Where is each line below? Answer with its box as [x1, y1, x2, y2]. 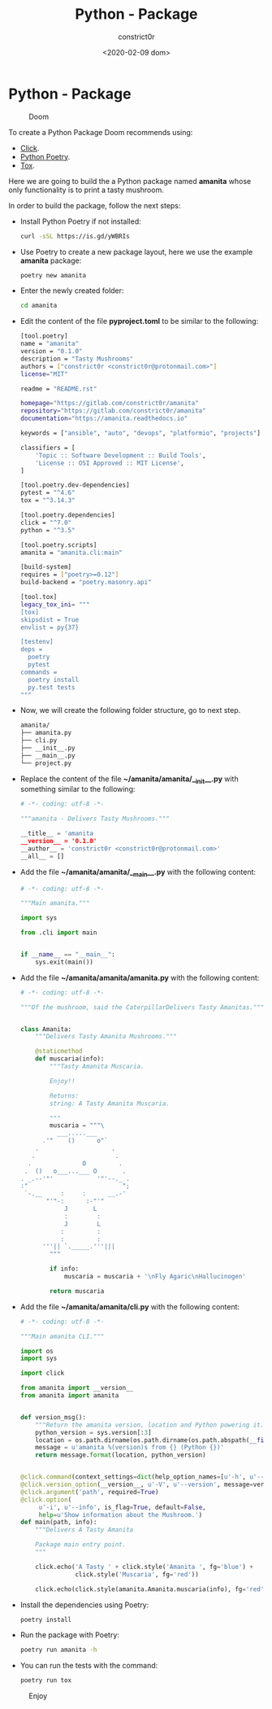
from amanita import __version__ [19, 1384, 134, 1392]
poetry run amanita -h [19, 1646, 97, 1654]
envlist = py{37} [19, 623, 80, 632]
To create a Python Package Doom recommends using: [8, 127, 193, 137]
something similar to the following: [19, 785, 136, 794]
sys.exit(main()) [35, 958, 93, 966]
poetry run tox [19, 1676, 72, 1685]
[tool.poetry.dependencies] [19, 511, 115, 519]
